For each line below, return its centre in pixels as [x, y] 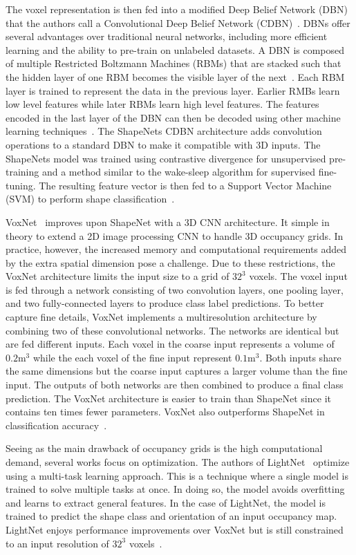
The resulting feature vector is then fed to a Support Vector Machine [185, 185]
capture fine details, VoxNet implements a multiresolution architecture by [161, 317]
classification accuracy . [56, 425]
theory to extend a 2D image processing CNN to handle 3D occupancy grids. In [175, 235]
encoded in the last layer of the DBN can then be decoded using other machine [173, 117]
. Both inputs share [300, 357]
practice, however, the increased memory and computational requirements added [176, 249]
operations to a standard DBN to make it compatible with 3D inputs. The [163, 144]
